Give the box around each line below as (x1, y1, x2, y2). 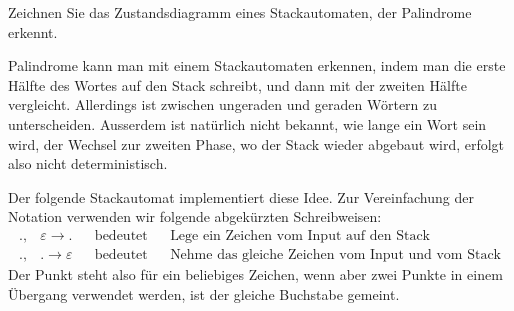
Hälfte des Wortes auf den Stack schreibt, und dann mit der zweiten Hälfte (8, 74, 467, 95)
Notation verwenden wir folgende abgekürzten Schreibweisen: (8, 206, 382, 227)
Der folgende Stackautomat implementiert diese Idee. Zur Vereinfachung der (8, 186, 474, 207)
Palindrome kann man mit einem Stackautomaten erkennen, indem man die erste (8, 55, 506, 76)
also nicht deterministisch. (8, 153, 168, 174)
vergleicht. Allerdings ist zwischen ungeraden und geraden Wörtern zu (8, 94, 438, 115)
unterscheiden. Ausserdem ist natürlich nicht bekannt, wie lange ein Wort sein (8, 113, 487, 134)
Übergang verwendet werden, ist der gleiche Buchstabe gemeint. (8, 283, 400, 304)
